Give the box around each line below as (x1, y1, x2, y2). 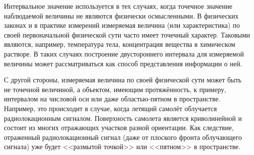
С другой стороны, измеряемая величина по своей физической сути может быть (4, 75, 242, 85)
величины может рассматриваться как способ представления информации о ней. (4, 58, 242, 68)
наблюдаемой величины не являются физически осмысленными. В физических (4, 10, 239, 20)
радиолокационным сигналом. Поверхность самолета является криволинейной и (4, 113, 242, 123)
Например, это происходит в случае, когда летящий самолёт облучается (4, 103, 217, 113)
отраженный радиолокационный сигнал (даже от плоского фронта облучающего (4, 132, 242, 142)
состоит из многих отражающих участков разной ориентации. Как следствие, (4, 122, 234, 133)
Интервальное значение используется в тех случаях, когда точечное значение (4, 1, 233, 11)
